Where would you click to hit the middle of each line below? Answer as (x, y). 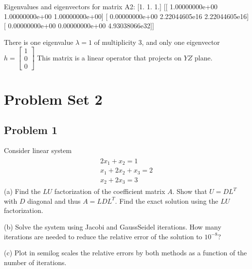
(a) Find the (22, 191)
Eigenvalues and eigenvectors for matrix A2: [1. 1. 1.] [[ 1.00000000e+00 (111, 6)
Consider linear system (38, 150)
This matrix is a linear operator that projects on (109, 57)
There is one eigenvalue (39, 42)
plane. (204, 57)
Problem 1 (31, 130)
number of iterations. (35, 262)
